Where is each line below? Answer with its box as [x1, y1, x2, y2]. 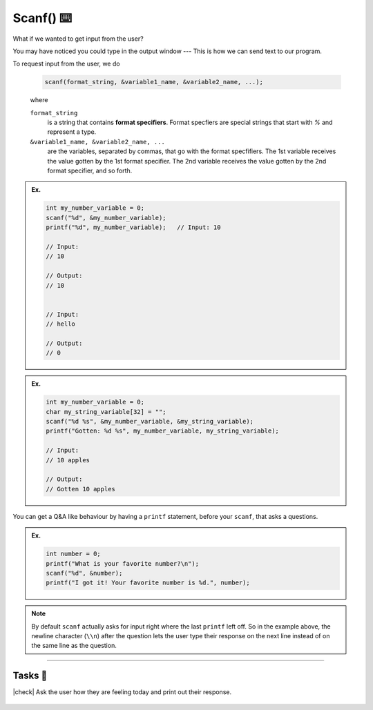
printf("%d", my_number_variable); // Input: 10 [46, 224, 221, 231]
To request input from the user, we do [12, 59, 120, 68]
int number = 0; [46, 550, 102, 558]
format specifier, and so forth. [47, 166, 133, 175]
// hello [46, 320, 76, 328]
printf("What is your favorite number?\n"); [46, 560, 200, 567]
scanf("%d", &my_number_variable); [46, 214, 166, 221]
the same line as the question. [31, 642, 117, 650]
